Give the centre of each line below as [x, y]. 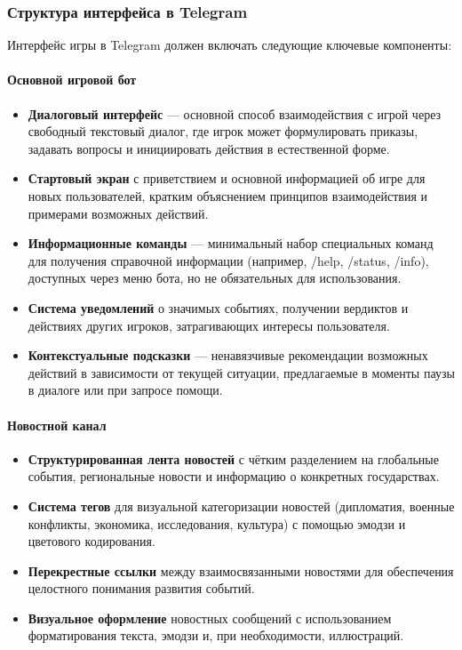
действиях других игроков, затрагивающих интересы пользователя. [209, 325]
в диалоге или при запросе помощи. [125, 390]
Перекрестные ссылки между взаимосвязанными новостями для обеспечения [241, 570]
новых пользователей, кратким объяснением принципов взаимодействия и [228, 195]
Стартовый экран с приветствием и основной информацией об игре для [227, 178]
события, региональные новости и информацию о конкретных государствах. [234, 476]
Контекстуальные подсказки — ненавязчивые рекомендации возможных [228, 355]
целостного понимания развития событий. [141, 588]
